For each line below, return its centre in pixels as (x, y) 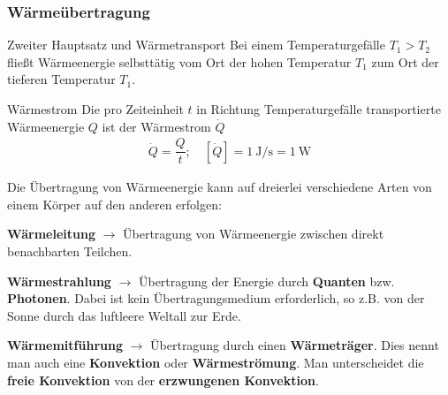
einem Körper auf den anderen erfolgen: (114, 204)
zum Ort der (405, 61)
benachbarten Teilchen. (70, 251)
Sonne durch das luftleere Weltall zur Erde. (124, 315)
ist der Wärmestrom (156, 126)
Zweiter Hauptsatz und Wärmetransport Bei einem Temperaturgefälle (196, 45)
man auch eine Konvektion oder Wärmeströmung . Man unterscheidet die (216, 363)
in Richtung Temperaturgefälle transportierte (319, 109)
